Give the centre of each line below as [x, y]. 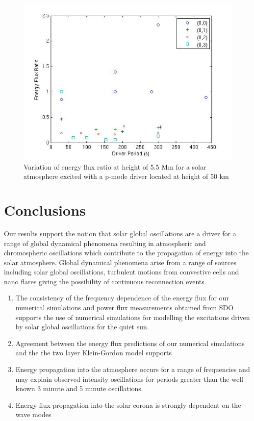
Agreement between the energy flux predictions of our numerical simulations [130, 343]
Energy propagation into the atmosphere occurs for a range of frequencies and [133, 369]
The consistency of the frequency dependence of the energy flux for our [122, 298]
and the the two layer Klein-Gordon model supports [93, 353]
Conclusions [45, 210]
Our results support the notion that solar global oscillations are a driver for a [120, 233]
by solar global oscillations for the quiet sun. [82, 327]
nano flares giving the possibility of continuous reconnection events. [105, 281]
